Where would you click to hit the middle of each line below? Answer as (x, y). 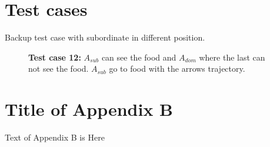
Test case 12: (55, 57)
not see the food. (59, 69)
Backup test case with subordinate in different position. (105, 37)
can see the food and (139, 57)
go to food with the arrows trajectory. (177, 69)
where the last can (232, 57)
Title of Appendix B (89, 109)
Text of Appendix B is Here (55, 137)
